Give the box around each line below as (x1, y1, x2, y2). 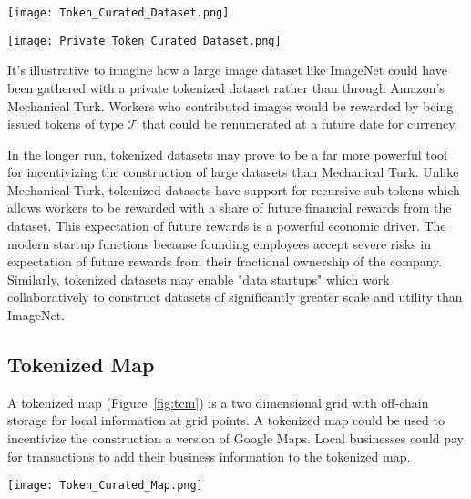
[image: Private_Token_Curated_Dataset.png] (7, 34, 282, 47)
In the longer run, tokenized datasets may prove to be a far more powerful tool (7, 144, 447, 163)
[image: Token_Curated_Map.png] (7, 479, 203, 493)
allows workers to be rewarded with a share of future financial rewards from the (7, 198, 452, 217)
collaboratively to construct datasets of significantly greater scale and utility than (7, 287, 463, 307)
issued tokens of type (7, 114, 124, 133)
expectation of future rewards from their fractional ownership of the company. (7, 252, 443, 271)
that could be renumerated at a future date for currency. (141, 114, 458, 133)
